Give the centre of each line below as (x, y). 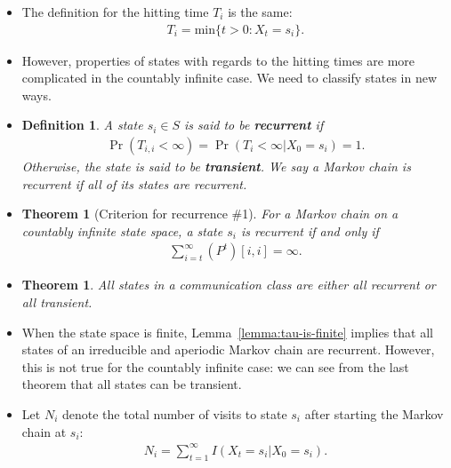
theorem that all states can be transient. (132, 384)
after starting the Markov (374, 414)
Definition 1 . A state (82, 125)
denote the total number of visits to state (174, 414)
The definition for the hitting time (115, 12)
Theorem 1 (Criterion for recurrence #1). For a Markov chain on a (210, 214)
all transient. (57, 302)
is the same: (260, 12)
